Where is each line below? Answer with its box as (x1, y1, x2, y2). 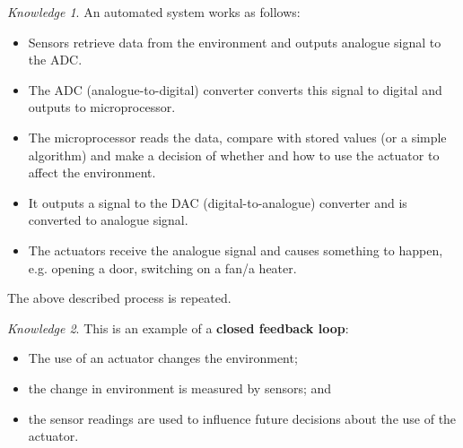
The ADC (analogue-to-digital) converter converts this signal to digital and (28, 80, 442, 99)
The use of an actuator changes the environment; (28, 349, 298, 367)
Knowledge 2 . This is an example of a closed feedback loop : (7, 318, 349, 337)
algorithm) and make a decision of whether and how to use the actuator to (28, 145, 440, 164)
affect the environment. (28, 163, 156, 182)
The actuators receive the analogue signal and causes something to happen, (28, 240, 443, 259)
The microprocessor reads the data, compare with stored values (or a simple (28, 127, 447, 146)
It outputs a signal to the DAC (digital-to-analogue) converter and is (28, 193, 407, 211)
